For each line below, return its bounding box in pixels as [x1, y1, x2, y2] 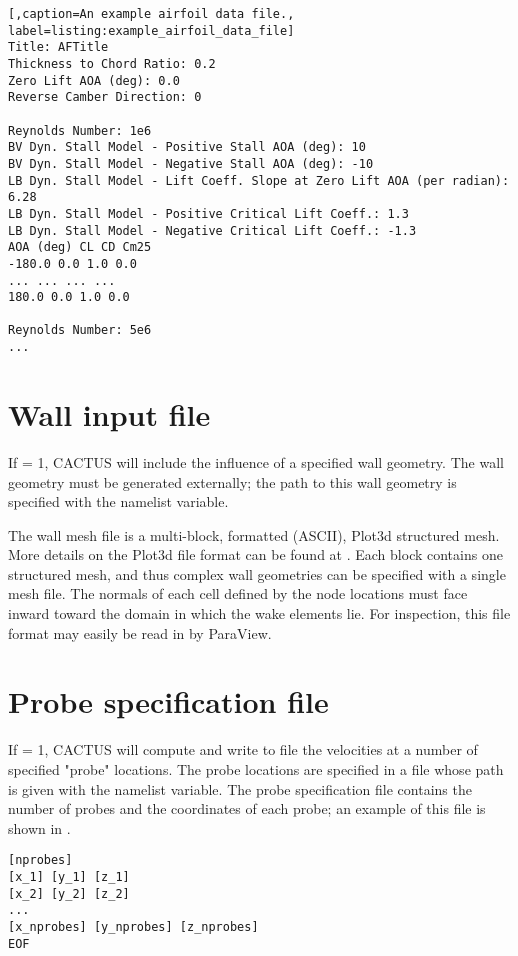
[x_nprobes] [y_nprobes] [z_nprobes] [8, 919, 259, 934]
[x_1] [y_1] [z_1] [8, 870, 130, 884]
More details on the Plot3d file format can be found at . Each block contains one [8, 544, 503, 565]
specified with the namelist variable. [8, 491, 229, 512]
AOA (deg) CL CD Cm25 [8, 240, 152, 255]
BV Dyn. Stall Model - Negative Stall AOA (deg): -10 [8, 156, 374, 171]
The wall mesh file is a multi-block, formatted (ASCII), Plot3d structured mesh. [8, 524, 500, 545]
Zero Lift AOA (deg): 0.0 [8, 73, 180, 88]
